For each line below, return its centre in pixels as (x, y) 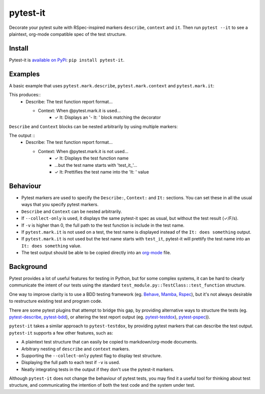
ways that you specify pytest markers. (60, 205)
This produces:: (25, 95)
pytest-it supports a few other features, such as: (61, 333)
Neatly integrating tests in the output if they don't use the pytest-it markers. (98, 369)
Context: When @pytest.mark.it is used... (79, 110)
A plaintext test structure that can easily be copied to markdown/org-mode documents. (110, 342)
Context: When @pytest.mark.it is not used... (83, 151)
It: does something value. (52, 246)
